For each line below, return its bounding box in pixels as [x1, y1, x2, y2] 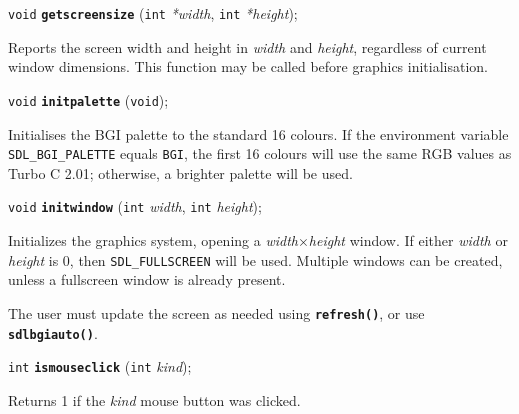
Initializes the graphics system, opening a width [8, 230, 298, 250]
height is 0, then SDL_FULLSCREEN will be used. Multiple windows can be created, [8, 249, 503, 270]
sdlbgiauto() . [8, 322, 98, 343]
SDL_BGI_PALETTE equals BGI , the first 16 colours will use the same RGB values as [8, 143, 512, 164]
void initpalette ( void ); [8, 89, 169, 110]
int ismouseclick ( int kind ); [8, 356, 192, 377]
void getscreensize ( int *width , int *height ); [8, 3, 298, 23]
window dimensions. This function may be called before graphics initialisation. [8, 56, 489, 77]
